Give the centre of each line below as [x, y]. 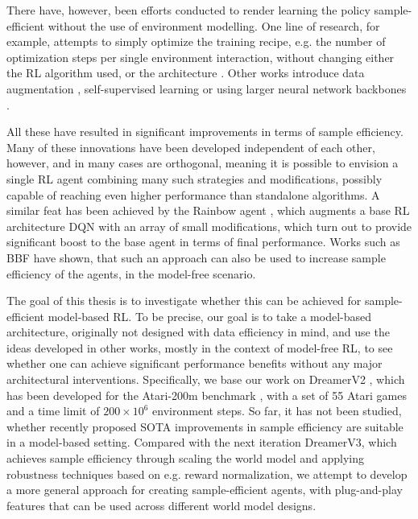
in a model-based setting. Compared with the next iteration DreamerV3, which [202, 442]
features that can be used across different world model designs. [161, 505]
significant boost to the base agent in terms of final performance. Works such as [203, 242]
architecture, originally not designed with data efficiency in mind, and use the [198, 332]
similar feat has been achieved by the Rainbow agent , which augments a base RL [208, 210]
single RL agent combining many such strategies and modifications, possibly [195, 178]
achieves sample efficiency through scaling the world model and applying [186, 458]
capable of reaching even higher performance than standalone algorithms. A [193, 194]
